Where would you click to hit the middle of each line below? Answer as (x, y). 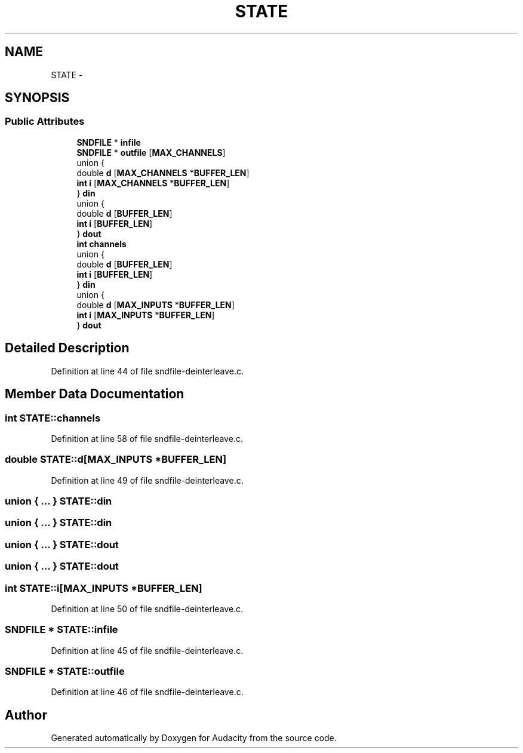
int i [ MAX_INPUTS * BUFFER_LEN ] (146, 315)
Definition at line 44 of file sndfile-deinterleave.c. (147, 371)
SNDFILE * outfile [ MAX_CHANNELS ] (151, 152)
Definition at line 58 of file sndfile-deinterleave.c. (147, 438)
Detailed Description (67, 348)
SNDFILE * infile (109, 142)
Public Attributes (45, 122)
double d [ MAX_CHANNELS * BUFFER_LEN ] (163, 173)
